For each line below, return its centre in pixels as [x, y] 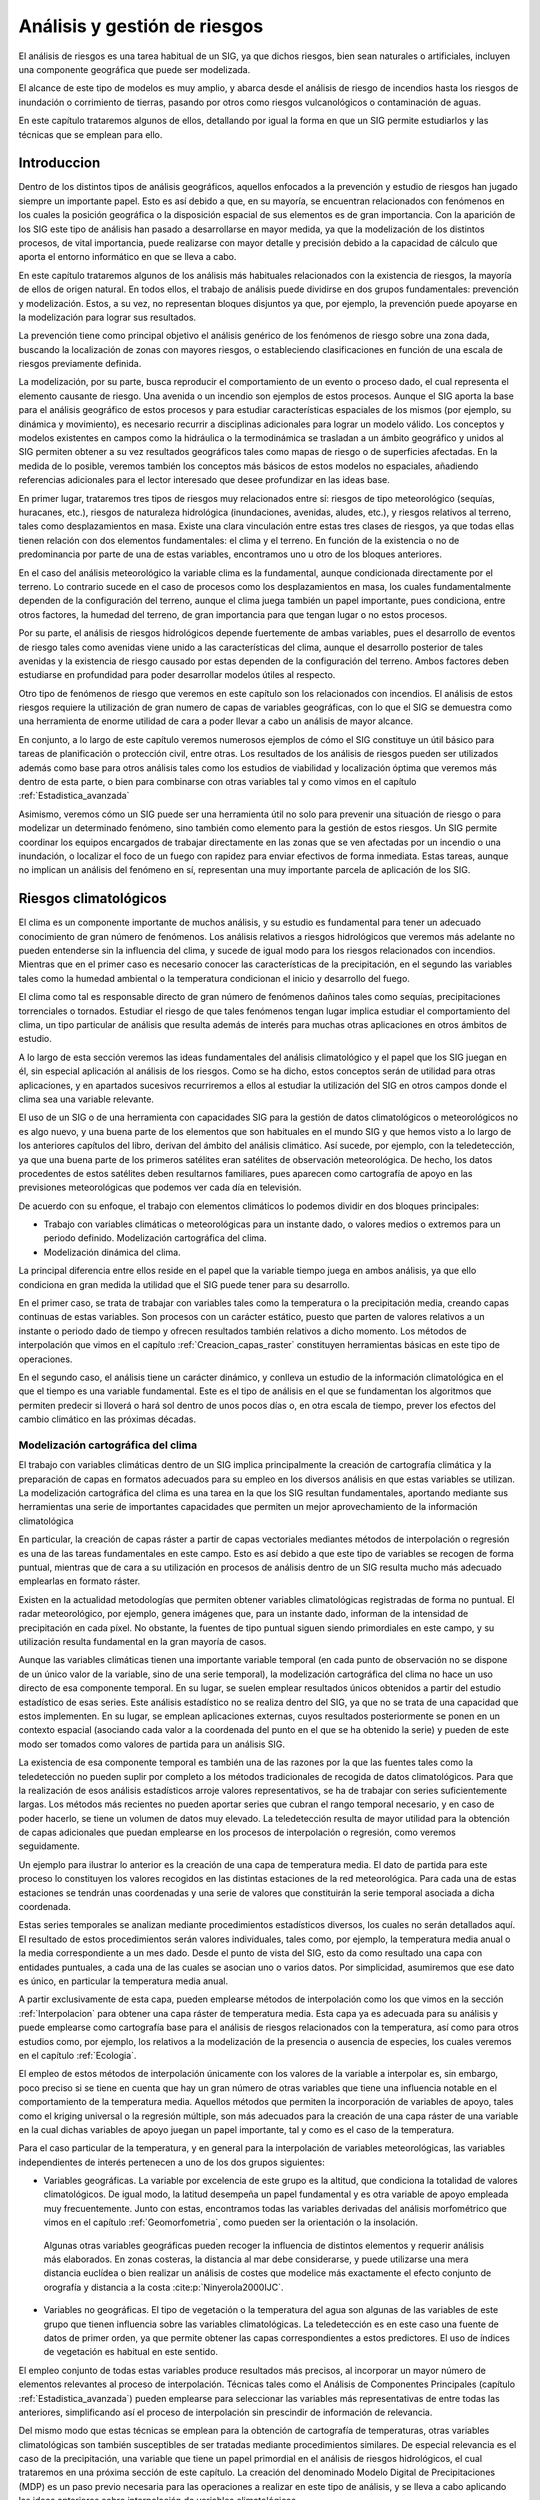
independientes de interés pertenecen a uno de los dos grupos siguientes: [171, 2162]
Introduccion [59, 163]
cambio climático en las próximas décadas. [107, 1419]
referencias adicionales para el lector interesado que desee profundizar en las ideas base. [204, 480]
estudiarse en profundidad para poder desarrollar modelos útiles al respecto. [177, 675]
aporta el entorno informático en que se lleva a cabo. [127, 257]
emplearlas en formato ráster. [79, 1581]
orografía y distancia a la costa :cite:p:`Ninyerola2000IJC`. [163, 2287]
